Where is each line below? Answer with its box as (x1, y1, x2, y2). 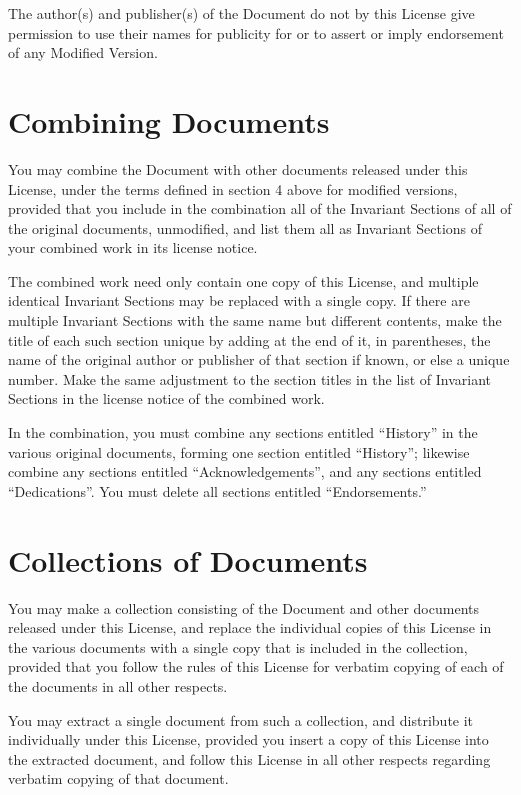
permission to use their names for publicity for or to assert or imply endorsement (8, 22, 504, 43)
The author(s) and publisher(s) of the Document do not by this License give (8, 3, 475, 23)
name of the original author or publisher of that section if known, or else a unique (8, 349, 510, 370)
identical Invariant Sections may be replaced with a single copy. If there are (8, 290, 470, 311)
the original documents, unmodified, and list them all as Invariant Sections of (8, 217, 483, 238)
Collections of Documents (8, 539, 368, 580)
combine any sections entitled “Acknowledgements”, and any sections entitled (8, 461, 482, 482)
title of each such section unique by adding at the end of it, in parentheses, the (8, 329, 491, 350)
